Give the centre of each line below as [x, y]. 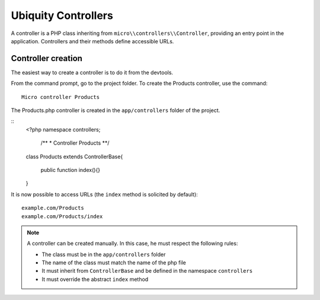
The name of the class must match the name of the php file [114, 263]
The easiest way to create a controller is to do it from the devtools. [92, 72]
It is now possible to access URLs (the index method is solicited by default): [104, 194]
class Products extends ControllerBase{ [74, 157]
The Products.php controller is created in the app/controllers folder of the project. [116, 110]
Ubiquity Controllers [62, 15]
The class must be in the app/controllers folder [104, 254]
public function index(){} [71, 170]
